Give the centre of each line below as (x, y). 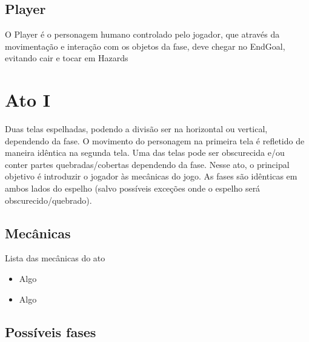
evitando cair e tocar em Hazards (67, 58)
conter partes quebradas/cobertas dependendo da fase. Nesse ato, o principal (147, 164)
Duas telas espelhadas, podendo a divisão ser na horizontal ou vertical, (136, 129)
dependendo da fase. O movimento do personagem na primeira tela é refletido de (155, 140)
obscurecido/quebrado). (48, 200)
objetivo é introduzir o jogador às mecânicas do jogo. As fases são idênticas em (151, 176)
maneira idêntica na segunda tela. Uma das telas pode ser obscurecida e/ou (145, 153)
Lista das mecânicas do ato (55, 258)
